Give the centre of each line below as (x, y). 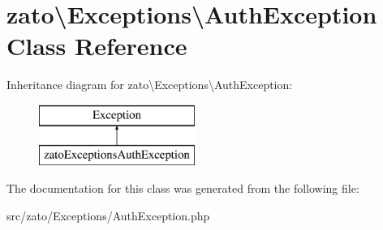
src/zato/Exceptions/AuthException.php (108, 215)
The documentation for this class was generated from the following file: (183, 188)
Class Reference (97, 46)
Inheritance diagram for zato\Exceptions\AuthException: (150, 85)
